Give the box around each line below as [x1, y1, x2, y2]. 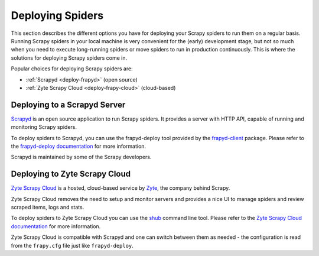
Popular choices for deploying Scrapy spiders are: [11, 65, 133, 72]
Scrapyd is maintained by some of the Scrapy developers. [11, 154, 152, 161]
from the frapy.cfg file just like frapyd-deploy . [11, 242, 134, 249]
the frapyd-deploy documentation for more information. [11, 142, 147, 150]
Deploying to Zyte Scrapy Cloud [11, 169, 131, 179]
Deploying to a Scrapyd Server [11, 99, 126, 109]
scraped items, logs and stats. [11, 204, 84, 211]
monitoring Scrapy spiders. [11, 124, 77, 131]
